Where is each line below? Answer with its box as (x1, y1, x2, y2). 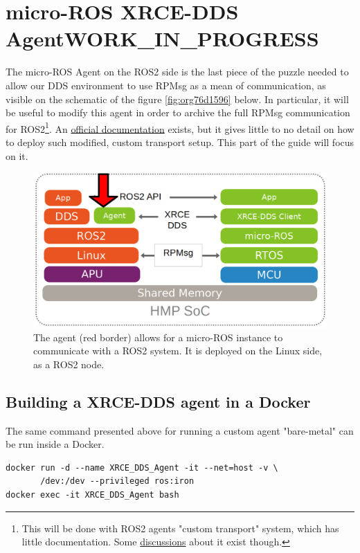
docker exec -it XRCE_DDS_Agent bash (6, 490, 179, 500)
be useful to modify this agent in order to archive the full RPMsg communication (6, 105, 350, 120)
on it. (6, 148, 28, 163)
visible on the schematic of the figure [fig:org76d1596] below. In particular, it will (6, 91, 349, 106)
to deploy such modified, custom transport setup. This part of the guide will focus (6, 134, 354, 149)
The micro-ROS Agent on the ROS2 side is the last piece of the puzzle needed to (6, 64, 349, 79)
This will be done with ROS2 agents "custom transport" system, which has (21, 520, 339, 535)
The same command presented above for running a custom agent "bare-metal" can (6, 423, 354, 437)
